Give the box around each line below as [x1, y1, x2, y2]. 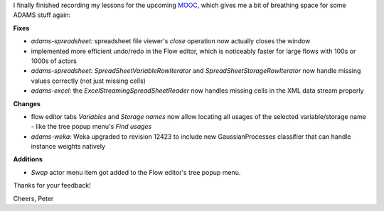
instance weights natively [31, 142, 106, 151]
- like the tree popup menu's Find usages [31, 122, 152, 131]
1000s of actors [31, 57, 78, 65]
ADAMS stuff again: [13, 11, 71, 19]
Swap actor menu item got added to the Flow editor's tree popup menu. [31, 168, 241, 176]
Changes [13, 99, 41, 108]
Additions [13, 155, 43, 164]
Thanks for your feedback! [13, 181, 92, 190]
